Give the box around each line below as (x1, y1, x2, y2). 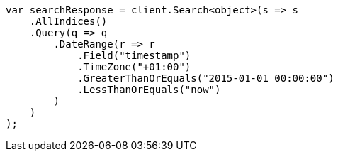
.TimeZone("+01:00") (77, 61, 191, 72)
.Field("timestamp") (77, 50, 191, 61)
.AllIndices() (29, 16, 108, 27)
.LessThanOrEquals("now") (77, 84, 221, 95)
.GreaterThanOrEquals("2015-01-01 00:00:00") (77, 72, 334, 84)
